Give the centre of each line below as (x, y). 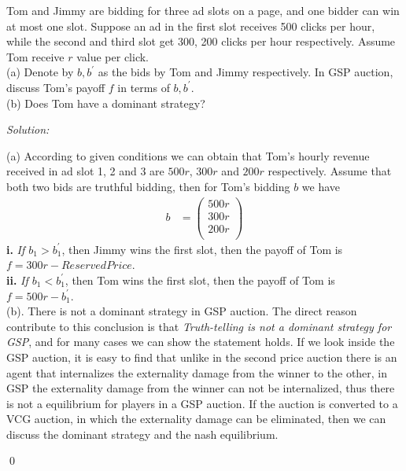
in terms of (144, 87)
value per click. (113, 56)
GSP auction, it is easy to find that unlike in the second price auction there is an (202, 357)
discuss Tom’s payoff (56, 87)
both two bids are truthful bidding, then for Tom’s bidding (148, 186)
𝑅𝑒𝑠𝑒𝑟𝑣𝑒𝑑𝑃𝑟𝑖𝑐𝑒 (96, 266)
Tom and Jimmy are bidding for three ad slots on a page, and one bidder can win (203, 10)
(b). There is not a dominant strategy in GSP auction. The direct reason (182, 311)
